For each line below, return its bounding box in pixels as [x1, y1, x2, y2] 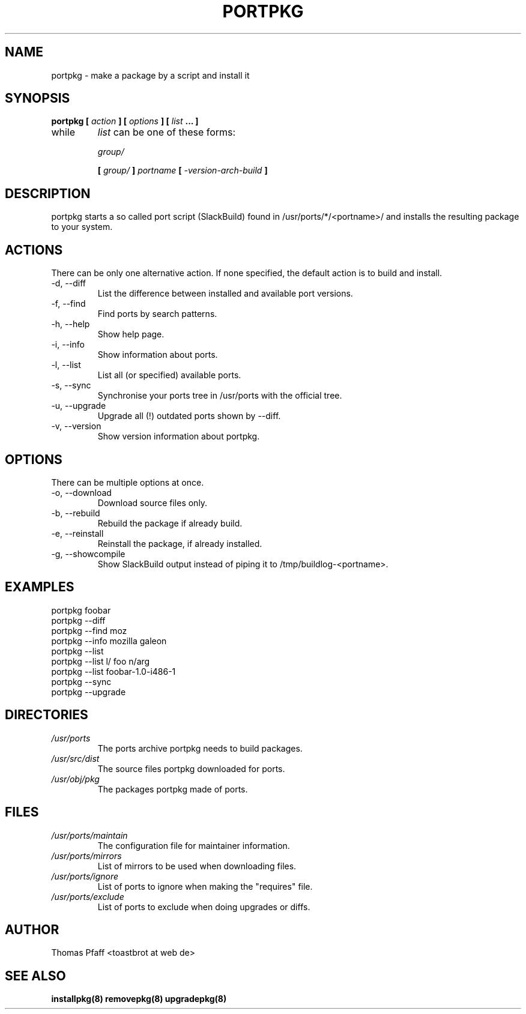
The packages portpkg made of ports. [97, 783, 248, 794]
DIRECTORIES [5, 707, 88, 723]
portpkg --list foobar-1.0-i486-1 [51, 666, 176, 677]
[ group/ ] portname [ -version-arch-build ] [97, 165, 268, 176]
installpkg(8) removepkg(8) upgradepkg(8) [51, 994, 227, 1004]
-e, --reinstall [51, 528, 104, 539]
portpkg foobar [51, 605, 111, 615]
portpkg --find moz [51, 625, 127, 636]
